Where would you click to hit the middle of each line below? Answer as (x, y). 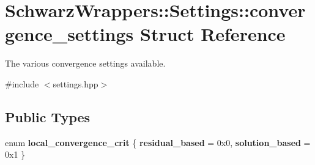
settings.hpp (76, 83)
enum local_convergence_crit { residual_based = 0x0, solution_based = (158, 142)
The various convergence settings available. (85, 63)
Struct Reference (213, 34)
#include (22, 83)
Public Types (48, 116)
